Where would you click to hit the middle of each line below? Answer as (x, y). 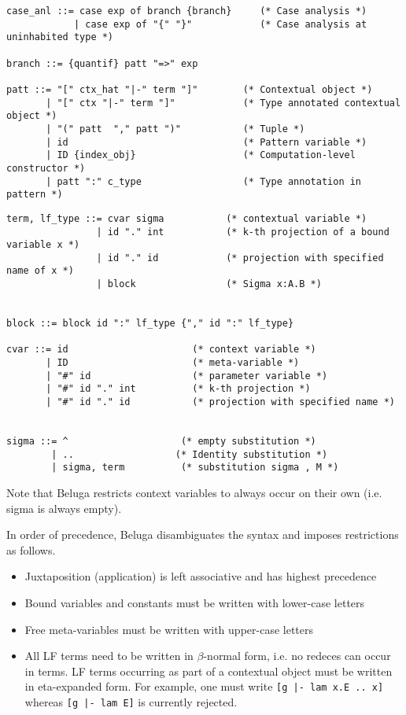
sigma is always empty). (64, 508)
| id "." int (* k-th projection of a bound (243, 232)
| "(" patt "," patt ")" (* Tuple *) (175, 129)
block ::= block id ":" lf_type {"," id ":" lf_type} (150, 324)
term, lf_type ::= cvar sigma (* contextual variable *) (187, 218)
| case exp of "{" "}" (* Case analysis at (220, 24)
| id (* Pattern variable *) (207, 142)
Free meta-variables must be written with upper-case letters (169, 629)
